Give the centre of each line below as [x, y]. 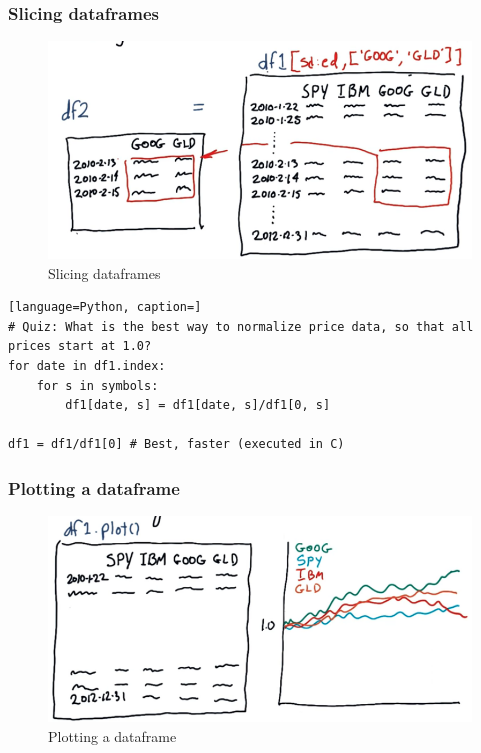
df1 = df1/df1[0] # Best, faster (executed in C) [176, 444]
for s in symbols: [97, 385]
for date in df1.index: [87, 366]
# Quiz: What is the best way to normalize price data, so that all [241, 326]
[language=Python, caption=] [105, 307]
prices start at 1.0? [80, 346]
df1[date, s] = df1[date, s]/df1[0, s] [198, 405]
